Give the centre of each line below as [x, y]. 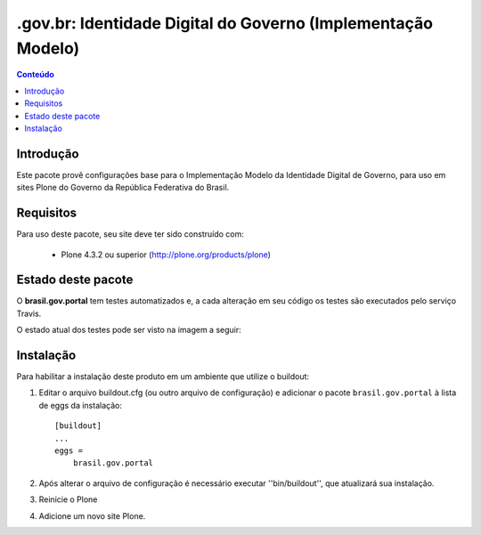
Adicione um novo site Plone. [92, 515]
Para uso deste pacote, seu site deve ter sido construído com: [130, 234]
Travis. [29, 313]
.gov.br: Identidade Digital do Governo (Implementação [225, 23]
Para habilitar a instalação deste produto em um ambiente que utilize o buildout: [163, 377]
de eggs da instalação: [80, 405]
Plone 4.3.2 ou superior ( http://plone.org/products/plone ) [166, 255]
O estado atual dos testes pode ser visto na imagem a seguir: [129, 330]
